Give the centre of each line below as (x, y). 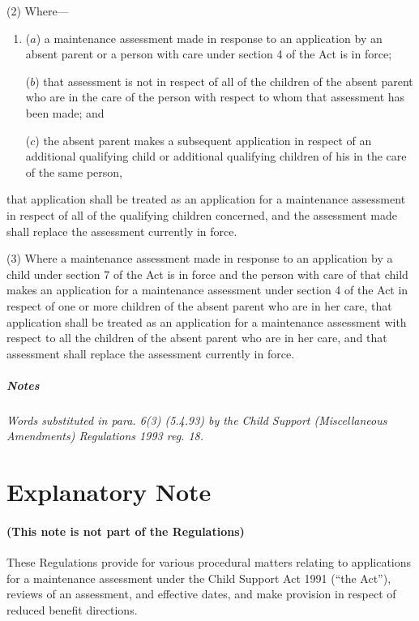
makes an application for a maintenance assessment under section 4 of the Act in (207, 290)
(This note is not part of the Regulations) (126, 531)
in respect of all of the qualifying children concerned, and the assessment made (202, 214)
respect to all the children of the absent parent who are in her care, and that (197, 338)
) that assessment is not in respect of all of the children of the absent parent (224, 81)
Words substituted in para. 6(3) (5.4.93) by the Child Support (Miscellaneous (197, 420)
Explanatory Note (109, 492)
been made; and (65, 112)
